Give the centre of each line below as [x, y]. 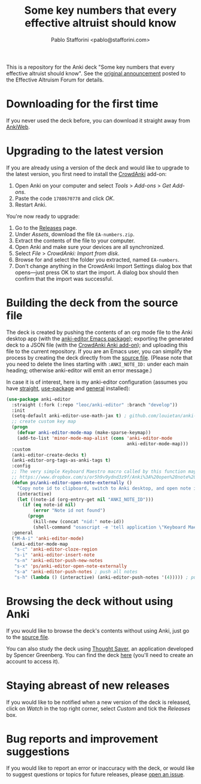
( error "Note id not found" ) [69, 510]
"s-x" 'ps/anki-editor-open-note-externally [71, 566]
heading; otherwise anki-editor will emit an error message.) [79, 370]
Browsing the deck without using [90, 601]
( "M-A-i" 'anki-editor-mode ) [48, 538]
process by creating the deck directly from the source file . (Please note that [99, 357]
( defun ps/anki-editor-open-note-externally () [72, 482]
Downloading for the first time [82, 104]
